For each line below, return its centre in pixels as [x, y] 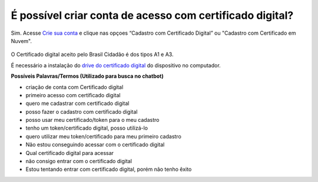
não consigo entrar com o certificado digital [79, 161]
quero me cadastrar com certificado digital [77, 104]
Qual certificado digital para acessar [70, 153]
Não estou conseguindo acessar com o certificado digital [95, 145]
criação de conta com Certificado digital [74, 87]
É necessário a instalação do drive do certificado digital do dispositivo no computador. [116, 65]
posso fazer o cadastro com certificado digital [82, 111]
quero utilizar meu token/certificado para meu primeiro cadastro [104, 136]
